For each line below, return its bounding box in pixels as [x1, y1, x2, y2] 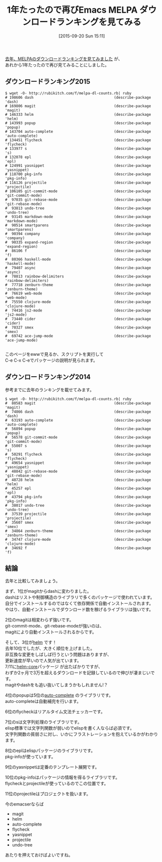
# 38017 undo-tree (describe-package [5, 503, 151, 508]
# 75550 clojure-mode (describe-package [5, 299, 151, 304]
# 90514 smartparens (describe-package [5, 222, 151, 228]
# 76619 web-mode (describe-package [5, 291, 151, 296]
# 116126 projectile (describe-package [5, 180, 151, 185]
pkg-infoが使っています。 [5, 754, 56, 760]
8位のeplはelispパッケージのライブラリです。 [5, 748, 96, 753]
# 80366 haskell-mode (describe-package [5, 257, 151, 262]
